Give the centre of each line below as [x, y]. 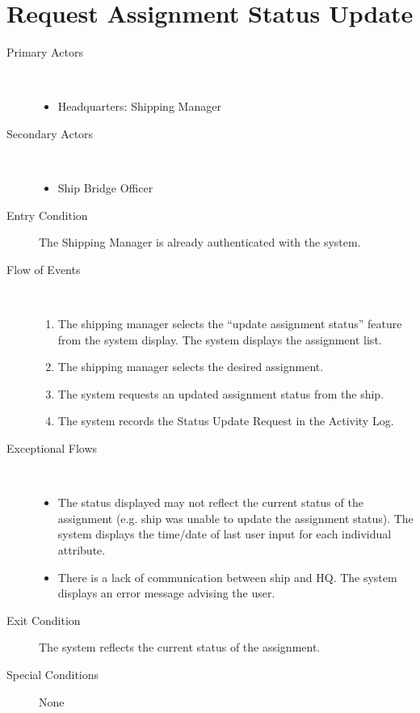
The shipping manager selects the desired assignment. [191, 367]
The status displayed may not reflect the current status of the [210, 502]
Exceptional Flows [52, 448]
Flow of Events [44, 269]
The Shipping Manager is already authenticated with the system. [200, 242]
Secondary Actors [50, 133]
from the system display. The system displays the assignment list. [220, 339]
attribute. [82, 550]
